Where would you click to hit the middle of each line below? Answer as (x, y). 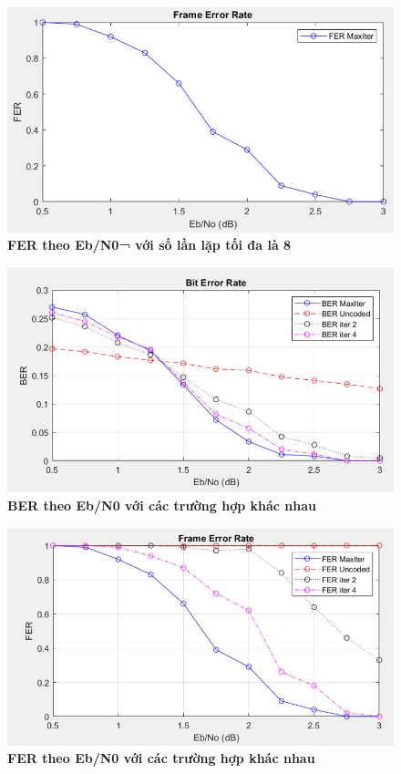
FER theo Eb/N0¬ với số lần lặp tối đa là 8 (149, 245)
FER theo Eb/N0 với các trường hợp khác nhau (161, 758)
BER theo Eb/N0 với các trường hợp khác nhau (162, 505)
